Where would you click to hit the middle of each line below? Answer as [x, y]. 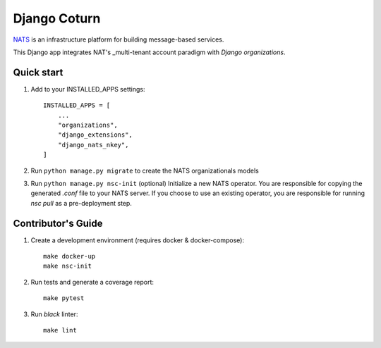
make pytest [64, 298]
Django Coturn [57, 18]
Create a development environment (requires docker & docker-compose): [138, 240]
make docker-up [69, 256]
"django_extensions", [95, 135]
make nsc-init [67, 266]
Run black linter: [54, 314]
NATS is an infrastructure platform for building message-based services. [119, 39]
